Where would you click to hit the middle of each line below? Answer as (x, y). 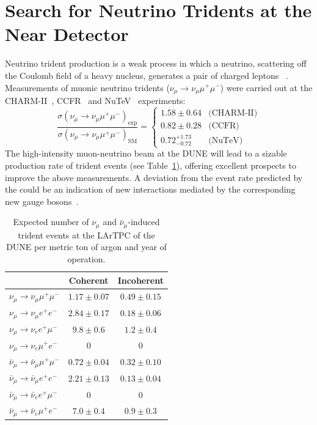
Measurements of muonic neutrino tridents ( (87, 87)
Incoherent (140, 280)
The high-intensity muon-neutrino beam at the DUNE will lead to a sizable (146, 153)
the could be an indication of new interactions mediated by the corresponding (150, 189)
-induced (144, 222)
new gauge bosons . (42, 201)
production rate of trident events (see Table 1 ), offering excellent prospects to (151, 165)
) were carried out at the (266, 87)
